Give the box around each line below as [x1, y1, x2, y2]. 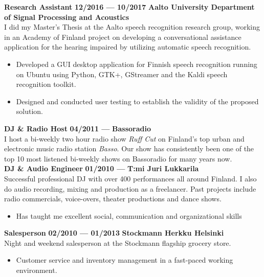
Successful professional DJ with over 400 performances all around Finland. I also [4, 173, 257, 183]
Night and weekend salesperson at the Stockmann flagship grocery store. [4, 237, 231, 248]
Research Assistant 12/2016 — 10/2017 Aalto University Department [4, 2, 255, 12]
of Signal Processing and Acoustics [4, 11, 129, 22]
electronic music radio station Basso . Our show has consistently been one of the [4, 143, 254, 154]
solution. [16, 106, 43, 117]
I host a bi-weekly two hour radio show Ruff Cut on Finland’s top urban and [4, 133, 245, 144]
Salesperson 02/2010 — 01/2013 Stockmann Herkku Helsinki [4, 227, 224, 238]
